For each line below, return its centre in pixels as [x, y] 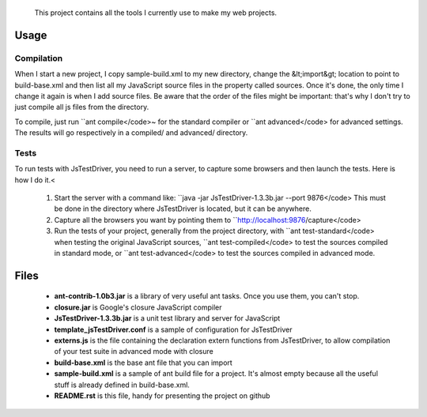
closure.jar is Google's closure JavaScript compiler [138, 307]
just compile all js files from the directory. [82, 107]
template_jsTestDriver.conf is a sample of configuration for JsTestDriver [173, 329]
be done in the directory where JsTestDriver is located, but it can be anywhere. [183, 208]
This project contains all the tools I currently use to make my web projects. [155, 13]
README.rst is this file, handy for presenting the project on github [162, 396]
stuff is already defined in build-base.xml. [122, 385]
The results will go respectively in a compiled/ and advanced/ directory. [131, 133]
